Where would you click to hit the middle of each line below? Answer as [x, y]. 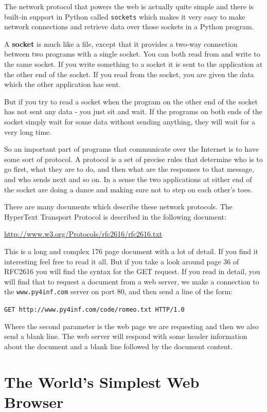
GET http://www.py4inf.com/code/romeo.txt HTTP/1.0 [94, 309]
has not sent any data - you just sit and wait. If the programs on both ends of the [133, 111]
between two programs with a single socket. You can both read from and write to [132, 54]
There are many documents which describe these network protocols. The [118, 207]
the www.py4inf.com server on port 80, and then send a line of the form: [118, 291]
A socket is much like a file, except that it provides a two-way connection [121, 43]
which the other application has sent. [63, 84]
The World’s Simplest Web [102, 381]
